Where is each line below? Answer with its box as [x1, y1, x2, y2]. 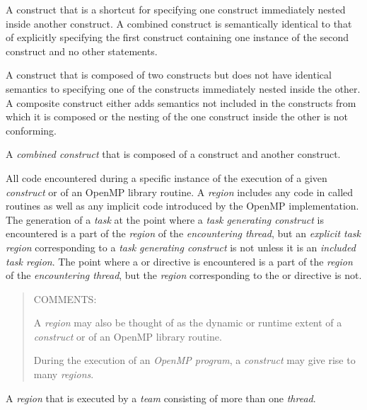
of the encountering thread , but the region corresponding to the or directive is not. [6, 268, 362, 283]
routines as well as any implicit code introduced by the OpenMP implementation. [6, 198, 359, 213]
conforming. [6, 123, 57, 137]
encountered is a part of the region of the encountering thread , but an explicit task [6, 226, 361, 241]
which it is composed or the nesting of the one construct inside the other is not [6, 109, 348, 124]
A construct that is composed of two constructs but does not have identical [6, 67, 332, 82]
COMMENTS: [33, 291, 97, 306]
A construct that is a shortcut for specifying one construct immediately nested [6, 2, 346, 16]
